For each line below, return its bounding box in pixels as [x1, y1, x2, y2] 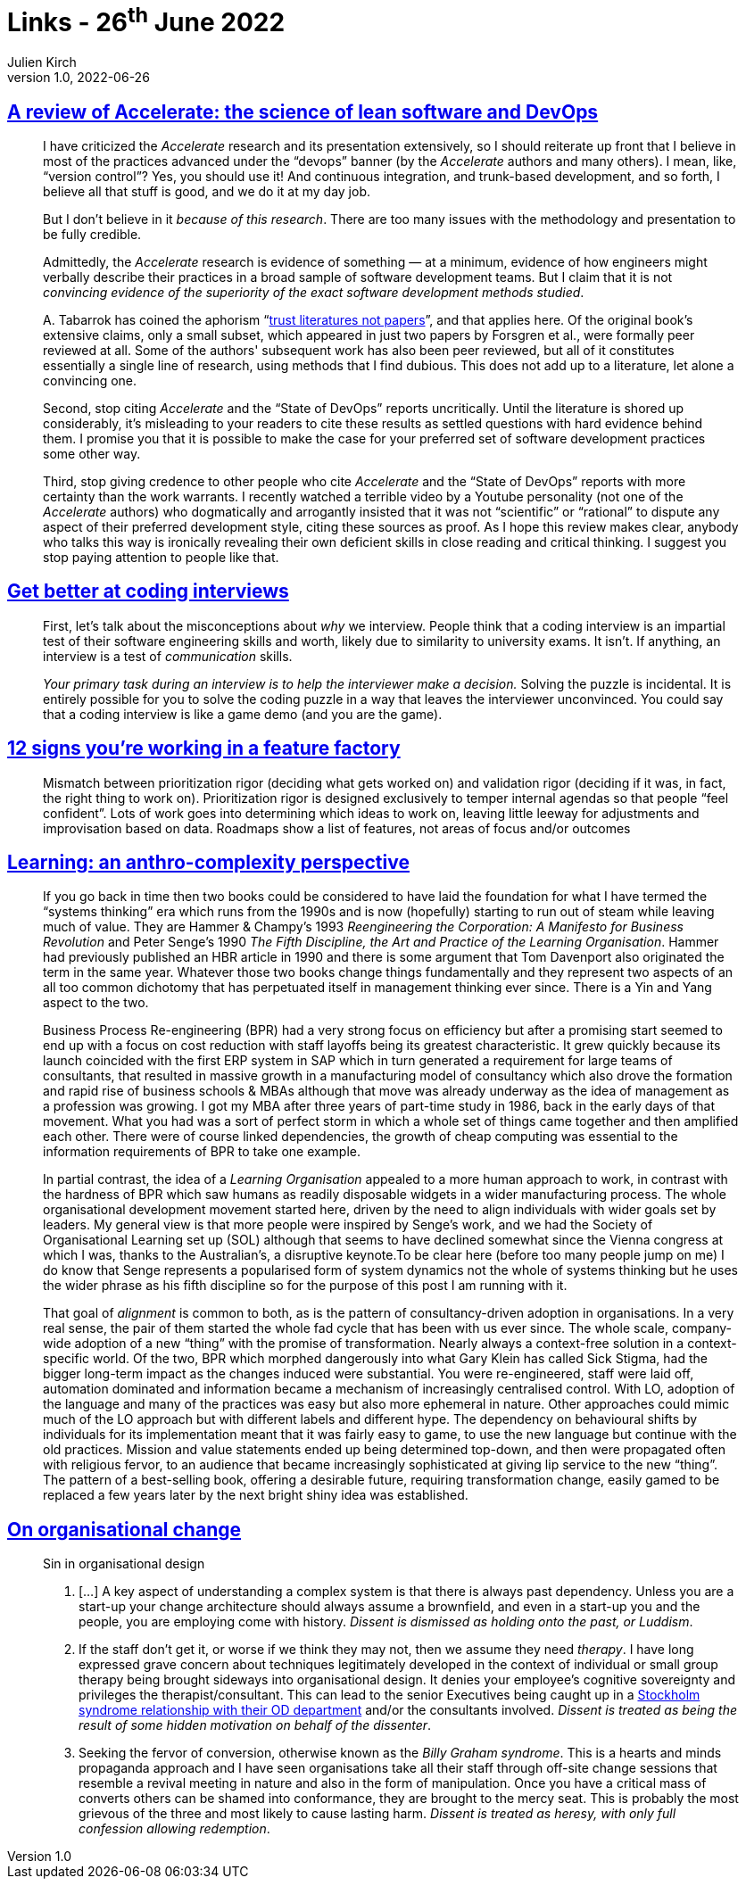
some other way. [43, 445, 141, 461]
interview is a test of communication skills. [43, 648, 293, 664]
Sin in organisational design [43, 1556, 205, 1572]
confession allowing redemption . [79, 1821, 270, 1837]
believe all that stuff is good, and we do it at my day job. [43, 183, 370, 199]
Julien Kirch [7, 54, 77, 70]
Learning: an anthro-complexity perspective [7, 851, 410, 874]
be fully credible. [43, 226, 142, 242]
